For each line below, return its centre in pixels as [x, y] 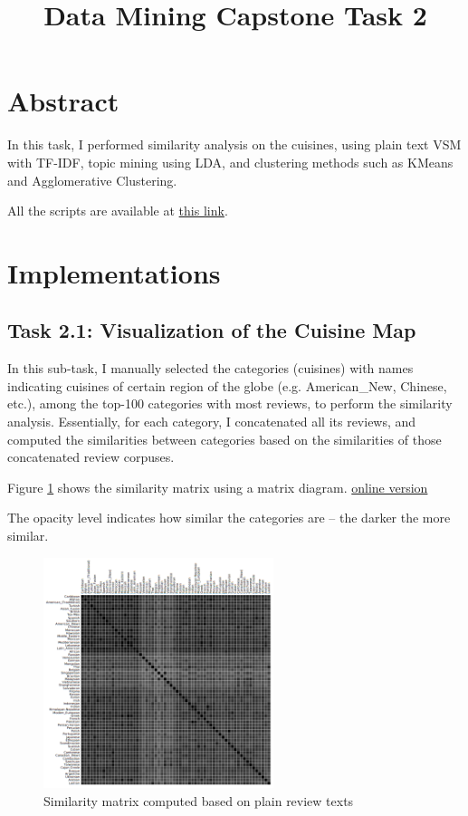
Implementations [114, 272]
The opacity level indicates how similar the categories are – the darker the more [229, 518]
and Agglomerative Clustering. [92, 180]
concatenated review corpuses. [91, 457]
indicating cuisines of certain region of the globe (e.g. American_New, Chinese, [227, 385]
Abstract [63, 101]
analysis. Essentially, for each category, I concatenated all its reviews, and [212, 422]
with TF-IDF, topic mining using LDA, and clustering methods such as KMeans [230, 162]
